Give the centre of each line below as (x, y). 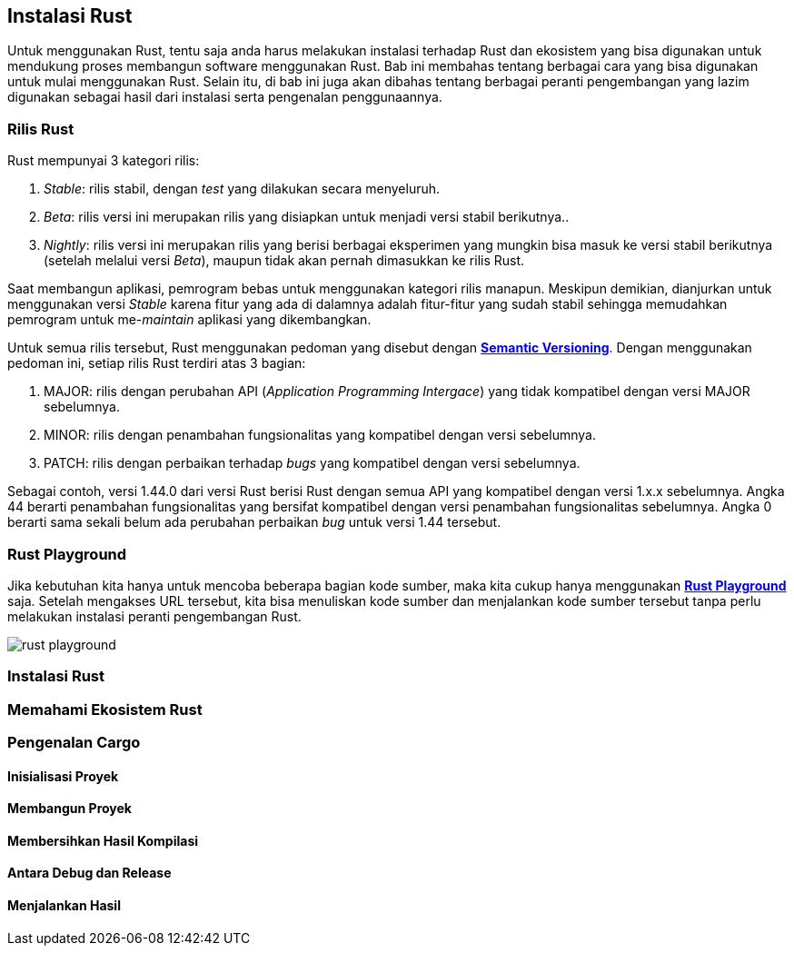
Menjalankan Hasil (64, 906)
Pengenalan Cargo (74, 743)
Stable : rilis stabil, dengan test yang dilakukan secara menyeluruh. (242, 189)
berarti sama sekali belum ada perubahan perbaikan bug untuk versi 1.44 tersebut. (254, 522)
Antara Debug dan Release (89, 873)
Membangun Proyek (69, 809)
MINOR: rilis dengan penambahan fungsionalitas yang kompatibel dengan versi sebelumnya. (320, 435)
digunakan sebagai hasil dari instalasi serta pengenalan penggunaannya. (225, 97)
